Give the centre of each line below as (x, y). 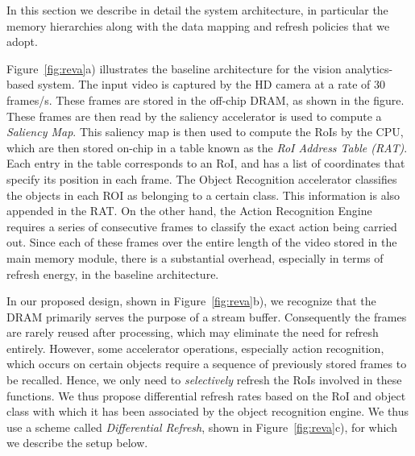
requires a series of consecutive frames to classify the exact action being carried (202, 226)
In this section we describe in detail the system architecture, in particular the (197, 10)
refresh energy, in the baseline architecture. (113, 274)
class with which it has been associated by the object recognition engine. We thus (208, 411)
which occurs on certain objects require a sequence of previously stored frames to (207, 364)
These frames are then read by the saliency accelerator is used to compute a (194, 116)
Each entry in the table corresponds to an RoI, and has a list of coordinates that (206, 163)
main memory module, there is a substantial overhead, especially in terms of (195, 257)
